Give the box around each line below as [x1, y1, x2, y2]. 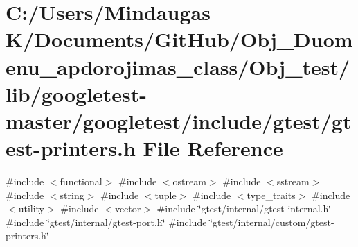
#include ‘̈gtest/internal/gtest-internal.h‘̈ [156, 201, 332, 216]
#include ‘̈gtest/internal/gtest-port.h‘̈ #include [6, 214, 207, 229]
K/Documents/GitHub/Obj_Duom [6, 25, 353, 53]
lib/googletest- [6, 79, 147, 108]
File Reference [143, 134, 283, 162]
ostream [172, 174, 206, 189]
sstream [276, 174, 310, 189]
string [60, 187, 84, 202]
